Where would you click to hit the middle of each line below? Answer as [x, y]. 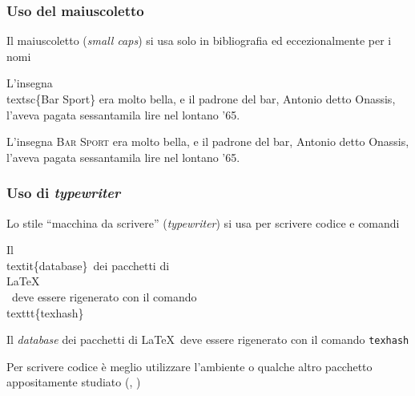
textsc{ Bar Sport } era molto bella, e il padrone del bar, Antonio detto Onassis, [201, 99]
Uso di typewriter [64, 193]
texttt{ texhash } [45, 312]
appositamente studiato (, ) [74, 382]
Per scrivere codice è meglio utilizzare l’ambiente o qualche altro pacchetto [189, 366]
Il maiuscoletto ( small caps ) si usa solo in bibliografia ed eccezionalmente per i [199, 40]
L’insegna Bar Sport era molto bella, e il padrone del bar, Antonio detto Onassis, [208, 141]
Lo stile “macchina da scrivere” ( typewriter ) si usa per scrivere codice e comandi [203, 222]
